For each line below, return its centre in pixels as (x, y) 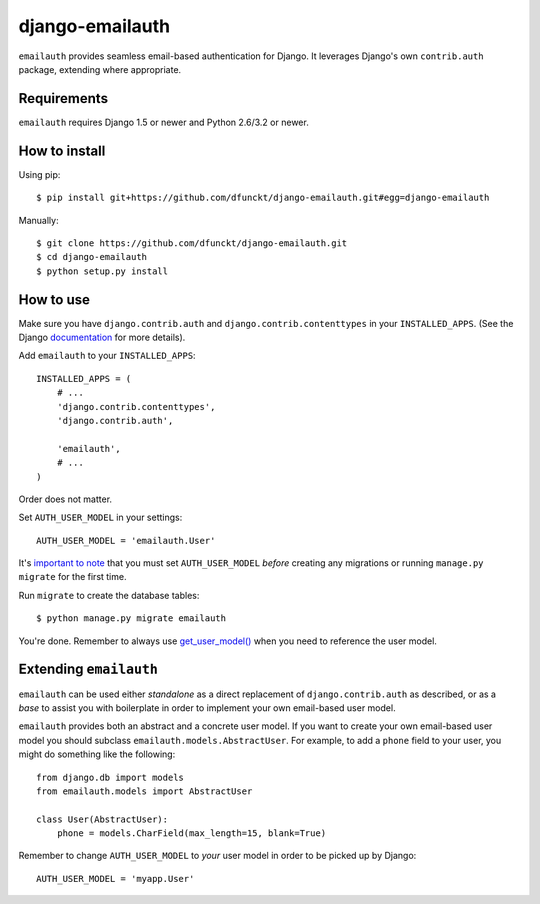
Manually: (38, 220)
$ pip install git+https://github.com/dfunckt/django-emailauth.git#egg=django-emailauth (263, 198)
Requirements (63, 98)
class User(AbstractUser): (102, 819)
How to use (54, 299)
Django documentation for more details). (102, 337)
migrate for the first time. (72, 577)
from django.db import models (110, 777)
